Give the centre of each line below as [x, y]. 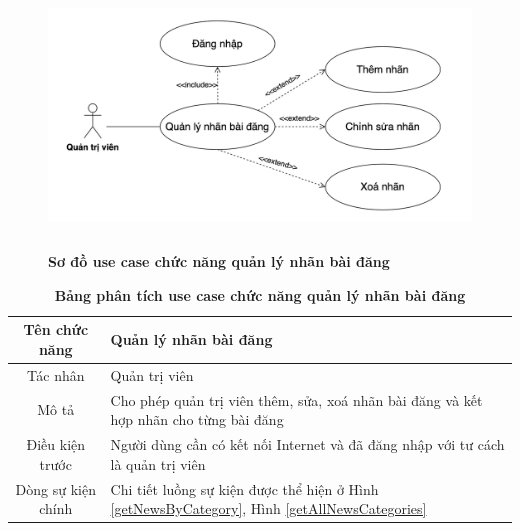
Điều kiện [56, 444]
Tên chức [56, 329]
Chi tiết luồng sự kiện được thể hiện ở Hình [244, 488]
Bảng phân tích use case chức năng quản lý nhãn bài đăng [260, 294]
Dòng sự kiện [55, 488]
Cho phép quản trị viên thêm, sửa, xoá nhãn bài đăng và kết [296, 399]
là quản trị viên [158, 463]
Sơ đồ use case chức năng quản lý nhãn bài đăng [219, 261]
